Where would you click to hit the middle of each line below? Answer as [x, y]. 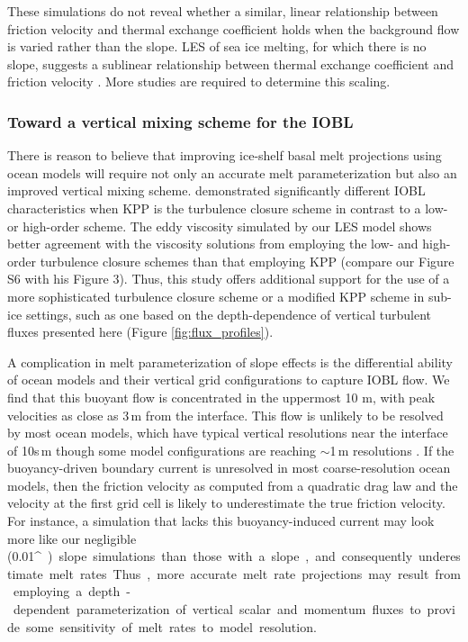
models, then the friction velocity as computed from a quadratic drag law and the [233, 485]
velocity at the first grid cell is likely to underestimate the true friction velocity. [226, 503]
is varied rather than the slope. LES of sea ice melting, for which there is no [217, 46]
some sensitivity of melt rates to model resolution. [171, 626]
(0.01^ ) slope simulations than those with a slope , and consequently [210, 556]
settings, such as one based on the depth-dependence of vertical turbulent [229, 314]
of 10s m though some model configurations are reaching [162, 450]
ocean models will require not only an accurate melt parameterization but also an [232, 172]
